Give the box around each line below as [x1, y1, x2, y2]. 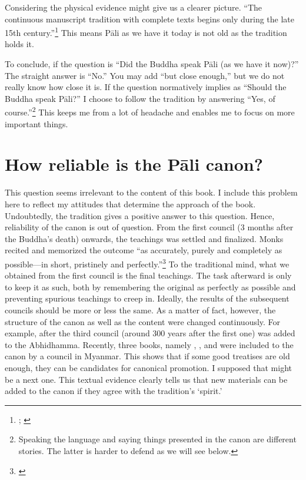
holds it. [5, 38, 34, 50]
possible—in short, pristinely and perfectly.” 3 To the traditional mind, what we [5, 256, 290, 270]
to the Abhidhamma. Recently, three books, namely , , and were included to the [5, 338, 294, 350]
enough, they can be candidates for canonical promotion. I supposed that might [5, 361, 292, 373]
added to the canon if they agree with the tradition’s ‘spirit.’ [5, 385, 222, 397]
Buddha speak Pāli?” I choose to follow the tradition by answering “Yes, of [5, 92, 275, 104]
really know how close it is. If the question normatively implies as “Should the [5, 81, 287, 93]
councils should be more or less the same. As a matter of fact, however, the [5, 303, 276, 316]
